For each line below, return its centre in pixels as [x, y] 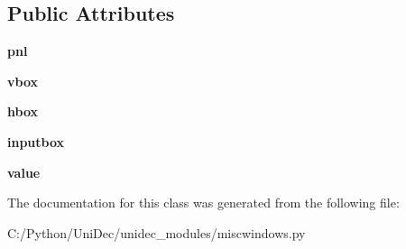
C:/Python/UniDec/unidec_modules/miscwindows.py [157, 232]
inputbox [36, 141]
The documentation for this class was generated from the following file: [203, 203]
